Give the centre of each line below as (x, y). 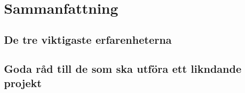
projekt (23, 82)
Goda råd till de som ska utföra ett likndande (123, 68)
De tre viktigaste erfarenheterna (88, 39)
